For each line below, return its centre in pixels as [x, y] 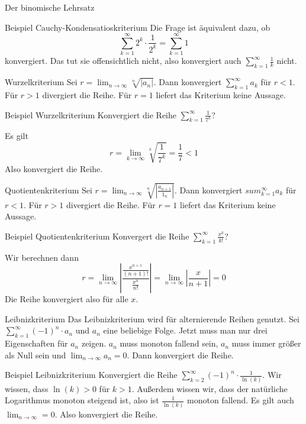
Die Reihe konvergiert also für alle [67, 299]
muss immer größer [266, 343]
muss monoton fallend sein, [169, 343]
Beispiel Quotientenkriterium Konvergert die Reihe [97, 236]
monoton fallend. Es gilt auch [241, 400]
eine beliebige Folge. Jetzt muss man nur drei [185, 330]
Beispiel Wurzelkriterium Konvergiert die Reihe [91, 114]
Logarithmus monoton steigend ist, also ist [82, 400]
